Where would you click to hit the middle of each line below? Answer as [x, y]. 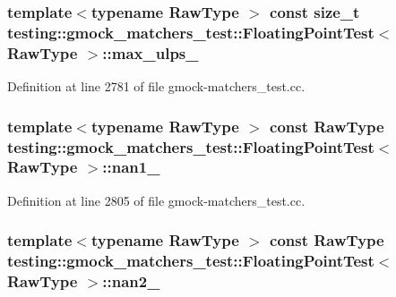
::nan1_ [131, 167]
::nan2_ [131, 281]
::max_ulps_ [151, 52]
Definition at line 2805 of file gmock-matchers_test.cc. [156, 200]
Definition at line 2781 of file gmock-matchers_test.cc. [156, 86]
